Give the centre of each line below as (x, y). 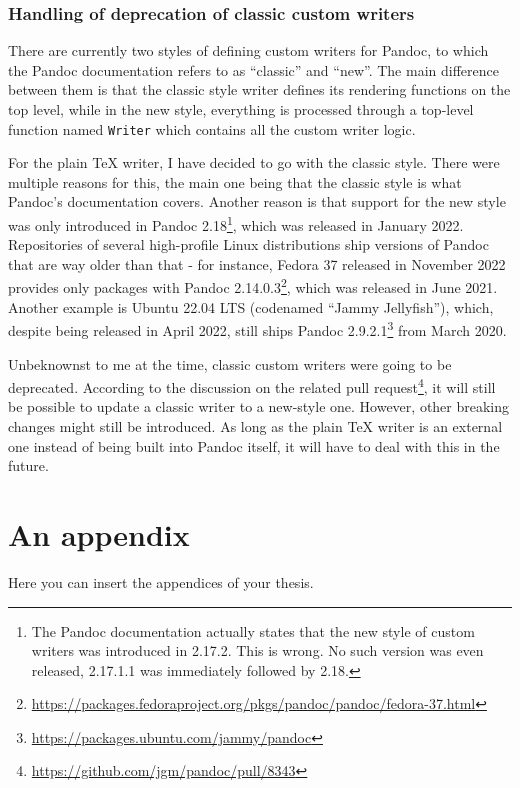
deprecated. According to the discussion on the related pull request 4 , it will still (252, 385)
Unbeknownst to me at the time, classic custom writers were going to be (230, 363)
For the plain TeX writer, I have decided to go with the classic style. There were (254, 162)
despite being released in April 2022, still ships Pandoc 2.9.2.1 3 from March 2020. (257, 328)
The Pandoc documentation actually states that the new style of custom (253, 630)
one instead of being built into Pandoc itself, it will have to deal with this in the (254, 445)
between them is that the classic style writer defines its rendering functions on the (259, 89)
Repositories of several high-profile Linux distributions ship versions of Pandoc (248, 244)
